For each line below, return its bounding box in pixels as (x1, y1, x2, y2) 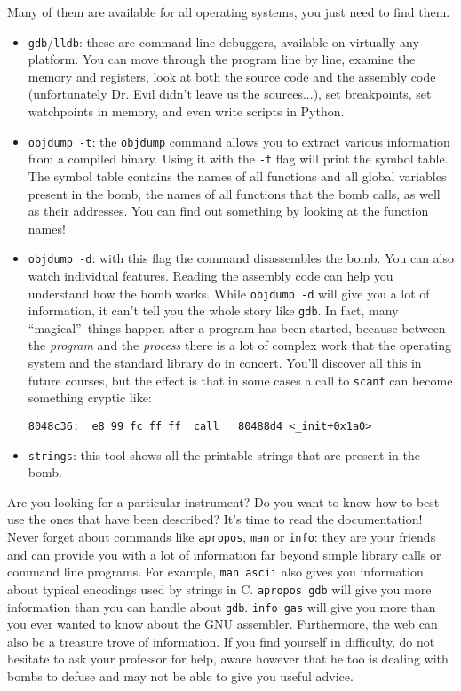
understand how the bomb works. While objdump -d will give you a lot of (28, 283, 430, 302)
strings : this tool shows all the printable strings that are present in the (28, 445, 420, 464)
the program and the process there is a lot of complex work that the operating (28, 336, 452, 354)
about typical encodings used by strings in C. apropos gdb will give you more (7, 579, 432, 598)
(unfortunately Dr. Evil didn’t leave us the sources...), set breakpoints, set (28, 84, 432, 103)
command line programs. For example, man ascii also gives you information (7, 562, 424, 581)
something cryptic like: (28, 388, 152, 407)
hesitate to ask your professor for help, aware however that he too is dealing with (7, 649, 449, 668)
